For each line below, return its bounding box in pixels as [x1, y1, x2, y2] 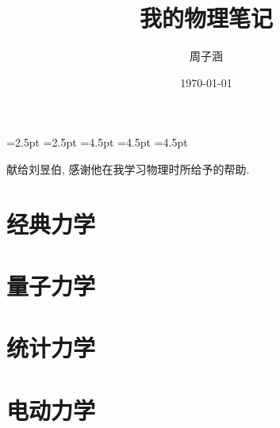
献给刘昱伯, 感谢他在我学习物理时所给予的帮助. [6, 160, 250, 177]
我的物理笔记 [139, 2, 273, 34]
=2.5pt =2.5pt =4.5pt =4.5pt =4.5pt [6, 134, 188, 151]
